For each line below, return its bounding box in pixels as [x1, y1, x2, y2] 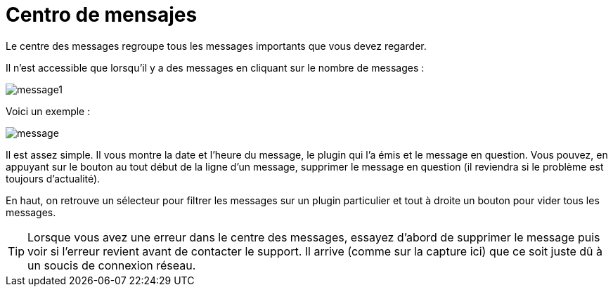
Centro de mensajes [6, 3, 198, 27]
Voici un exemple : [6, 105, 91, 117]
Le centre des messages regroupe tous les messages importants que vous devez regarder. [6, 39, 427, 52]
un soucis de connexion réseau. [27, 258, 196, 272]
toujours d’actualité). [6, 172, 101, 185]
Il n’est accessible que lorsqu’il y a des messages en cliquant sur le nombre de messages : [6, 61, 425, 74]
